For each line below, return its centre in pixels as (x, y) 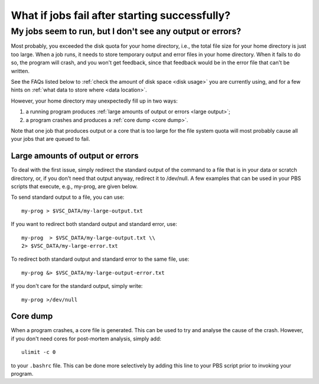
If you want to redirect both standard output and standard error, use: (94, 224)
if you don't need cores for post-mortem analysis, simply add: (86, 339)
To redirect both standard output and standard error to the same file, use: (100, 259)
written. (20, 71)
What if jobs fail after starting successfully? (121, 15)
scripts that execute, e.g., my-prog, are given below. (74, 186)
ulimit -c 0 (39, 352)
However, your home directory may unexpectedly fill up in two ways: (94, 101)
